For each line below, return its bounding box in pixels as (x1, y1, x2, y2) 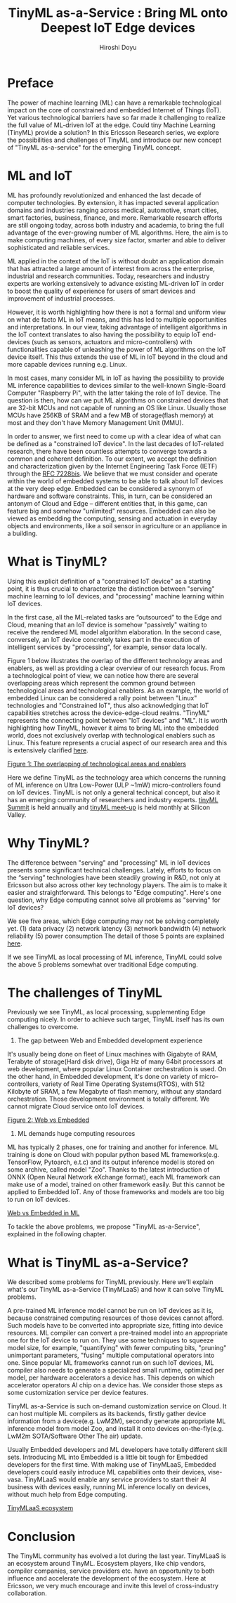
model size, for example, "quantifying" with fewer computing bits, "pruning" (7, 1344, 227, 1352)
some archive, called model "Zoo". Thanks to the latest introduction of (7, 1165, 210, 1174)
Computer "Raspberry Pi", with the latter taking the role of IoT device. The (7, 388, 221, 397)
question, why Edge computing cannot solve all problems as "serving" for (7, 896, 221, 904)
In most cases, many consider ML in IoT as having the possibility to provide (7, 374, 225, 382)
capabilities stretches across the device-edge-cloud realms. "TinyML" (7, 708, 210, 717)
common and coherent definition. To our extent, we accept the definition (7, 454, 217, 463)
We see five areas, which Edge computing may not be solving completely (7, 917, 220, 925)
